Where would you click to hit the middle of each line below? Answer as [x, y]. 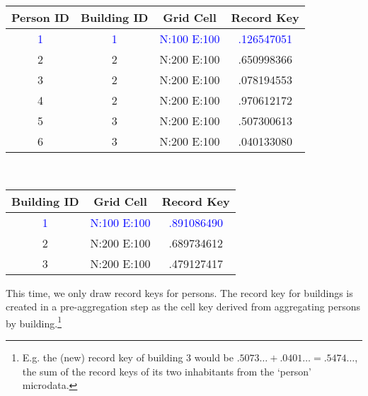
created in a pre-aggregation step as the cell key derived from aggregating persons [183, 307]
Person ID [40, 17]
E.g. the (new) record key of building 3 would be [128, 357]
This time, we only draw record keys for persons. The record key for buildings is [179, 292]
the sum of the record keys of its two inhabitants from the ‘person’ [167, 371]
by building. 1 [34, 322]
